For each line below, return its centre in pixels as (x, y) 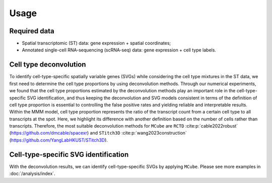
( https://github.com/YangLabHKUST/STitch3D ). (59, 140)
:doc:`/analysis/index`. (32, 173)
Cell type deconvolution (48, 65)
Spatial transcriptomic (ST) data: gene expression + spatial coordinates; (96, 43)
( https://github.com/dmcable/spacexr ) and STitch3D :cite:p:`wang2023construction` (98, 133)
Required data (32, 31)
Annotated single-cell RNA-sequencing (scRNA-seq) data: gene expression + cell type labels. (119, 50)
